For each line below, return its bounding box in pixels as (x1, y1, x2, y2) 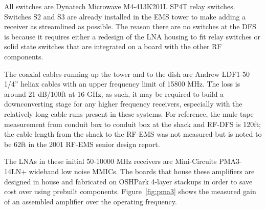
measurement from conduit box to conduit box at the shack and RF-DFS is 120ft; (4, 118, 261, 129)
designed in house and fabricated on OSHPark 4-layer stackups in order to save (4, 176, 253, 186)
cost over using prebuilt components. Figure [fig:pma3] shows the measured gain (4, 186, 256, 197)
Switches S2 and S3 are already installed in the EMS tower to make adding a (4, 11, 246, 22)
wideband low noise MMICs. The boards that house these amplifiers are (29, 165, 255, 176)
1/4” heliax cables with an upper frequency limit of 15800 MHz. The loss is (4, 78, 240, 89)
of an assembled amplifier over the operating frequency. (4, 196, 177, 206)
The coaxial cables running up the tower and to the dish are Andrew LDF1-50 (4, 68, 250, 79)
